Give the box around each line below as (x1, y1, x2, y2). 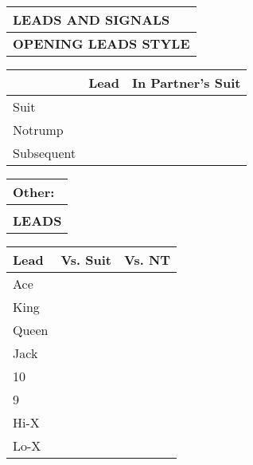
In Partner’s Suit (131, 73, 241, 92)
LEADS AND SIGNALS (13, 10, 170, 29)
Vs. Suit (60, 250, 112, 269)
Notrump (13, 120, 64, 139)
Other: (13, 183, 55, 201)
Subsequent (13, 144, 76, 162)
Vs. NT (124, 250, 171, 269)
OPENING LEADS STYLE (13, 34, 190, 53)
